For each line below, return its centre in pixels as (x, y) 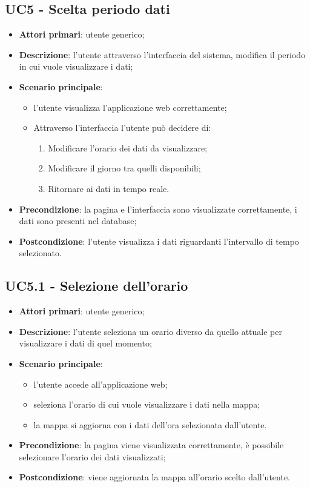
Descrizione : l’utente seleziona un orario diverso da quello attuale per (150, 331)
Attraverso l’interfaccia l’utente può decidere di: (122, 128)
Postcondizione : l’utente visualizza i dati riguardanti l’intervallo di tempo (159, 241)
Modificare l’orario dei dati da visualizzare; (128, 147)
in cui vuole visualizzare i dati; (76, 66)
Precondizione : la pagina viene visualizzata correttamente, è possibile (151, 445)
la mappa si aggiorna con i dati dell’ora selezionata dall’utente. (150, 424)
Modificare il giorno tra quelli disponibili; (124, 168)
